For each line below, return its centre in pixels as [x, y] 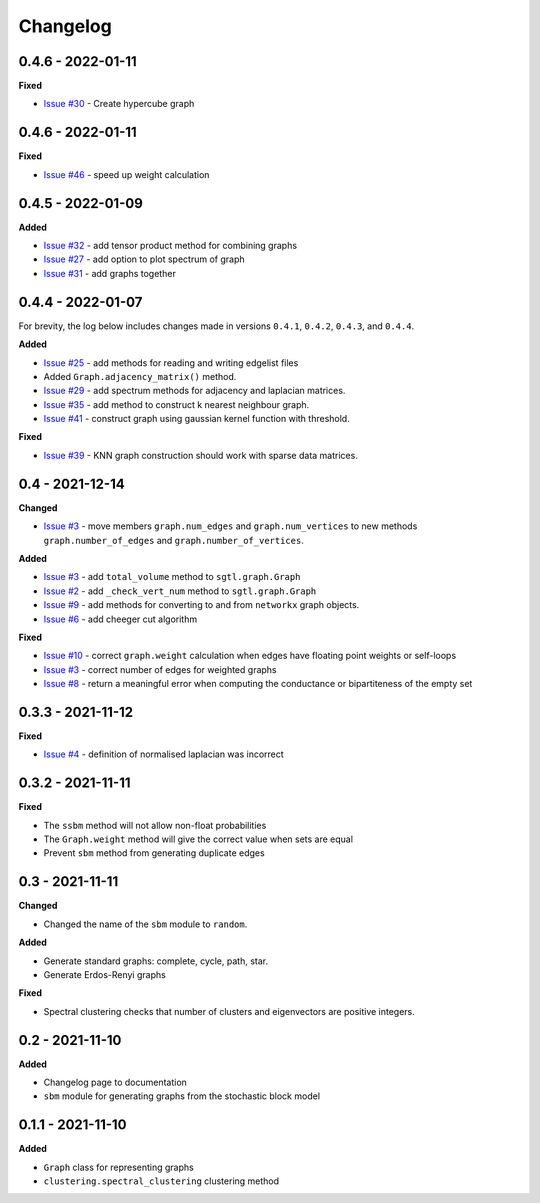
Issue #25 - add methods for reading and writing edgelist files [171, 362]
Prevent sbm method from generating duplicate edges [154, 853]
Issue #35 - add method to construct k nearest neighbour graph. [176, 404]
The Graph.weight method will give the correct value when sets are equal [198, 839]
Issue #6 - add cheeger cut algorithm [120, 619]
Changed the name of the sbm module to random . [145, 924]
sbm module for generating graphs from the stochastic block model [181, 1096]
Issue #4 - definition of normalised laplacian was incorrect [163, 754]
